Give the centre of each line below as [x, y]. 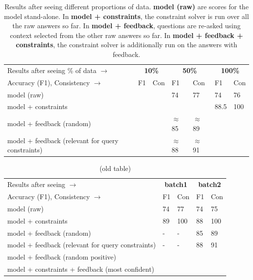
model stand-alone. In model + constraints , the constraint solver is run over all [126, 16]
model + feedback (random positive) [62, 257]
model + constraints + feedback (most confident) [81, 269]
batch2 [210, 184]
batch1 [176, 184]
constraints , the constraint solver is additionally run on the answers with [126, 45]
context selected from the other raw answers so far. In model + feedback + [126, 35]
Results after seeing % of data [52, 70]
